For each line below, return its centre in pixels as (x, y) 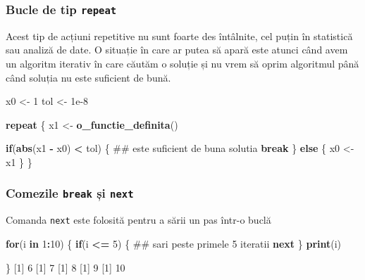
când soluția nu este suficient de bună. (88, 77)
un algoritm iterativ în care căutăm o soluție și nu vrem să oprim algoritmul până (182, 63)
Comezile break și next (70, 193)
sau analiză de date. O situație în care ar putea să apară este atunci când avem (177, 50)
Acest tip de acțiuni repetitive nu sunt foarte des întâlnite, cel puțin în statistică (179, 36)
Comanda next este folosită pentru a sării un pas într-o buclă (138, 220)
